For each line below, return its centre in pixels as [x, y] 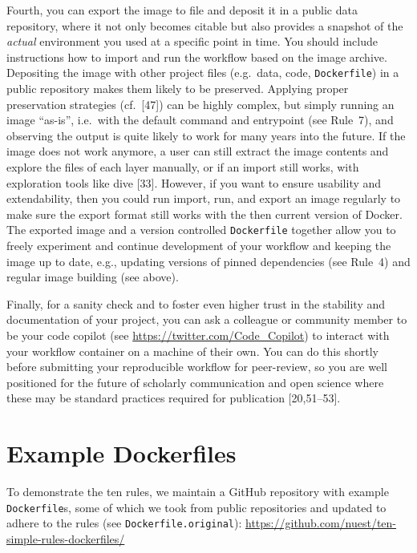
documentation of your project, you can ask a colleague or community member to [207, 319]
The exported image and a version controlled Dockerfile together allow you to [201, 230]
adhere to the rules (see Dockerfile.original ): [124, 523]
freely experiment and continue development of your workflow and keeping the [199, 246]
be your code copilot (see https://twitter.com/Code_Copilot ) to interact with [198, 335]
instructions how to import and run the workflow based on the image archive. [197, 57]
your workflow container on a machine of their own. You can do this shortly [192, 351]
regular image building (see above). [93, 277]
